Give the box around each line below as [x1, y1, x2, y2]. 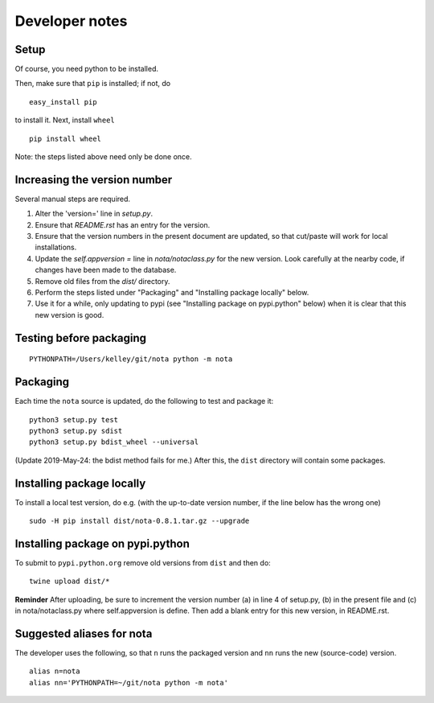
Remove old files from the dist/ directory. [35, 276, 170, 286]
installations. [35, 242, 77, 253]
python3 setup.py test [29, 415, 119, 424]
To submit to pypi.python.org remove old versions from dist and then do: [14, 557, 271, 567]
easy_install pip [29, 97, 97, 106]
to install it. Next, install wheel [14, 115, 116, 125]
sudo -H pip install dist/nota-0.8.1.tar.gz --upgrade [29, 516, 250, 525]
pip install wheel [29, 134, 102, 143]
